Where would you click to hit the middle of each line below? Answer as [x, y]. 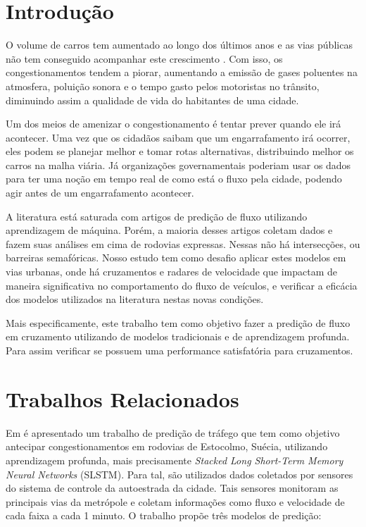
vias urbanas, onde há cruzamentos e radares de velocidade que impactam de [171, 272]
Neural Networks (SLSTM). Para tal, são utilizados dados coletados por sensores [179, 474]
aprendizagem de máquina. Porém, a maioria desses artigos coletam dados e [169, 230]
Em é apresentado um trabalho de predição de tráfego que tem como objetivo [173, 432]
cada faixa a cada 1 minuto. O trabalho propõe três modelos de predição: [164, 515]
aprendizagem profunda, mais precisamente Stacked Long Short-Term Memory [175, 460]
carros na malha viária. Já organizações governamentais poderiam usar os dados [178, 165]
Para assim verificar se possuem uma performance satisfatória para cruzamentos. [179, 350]
